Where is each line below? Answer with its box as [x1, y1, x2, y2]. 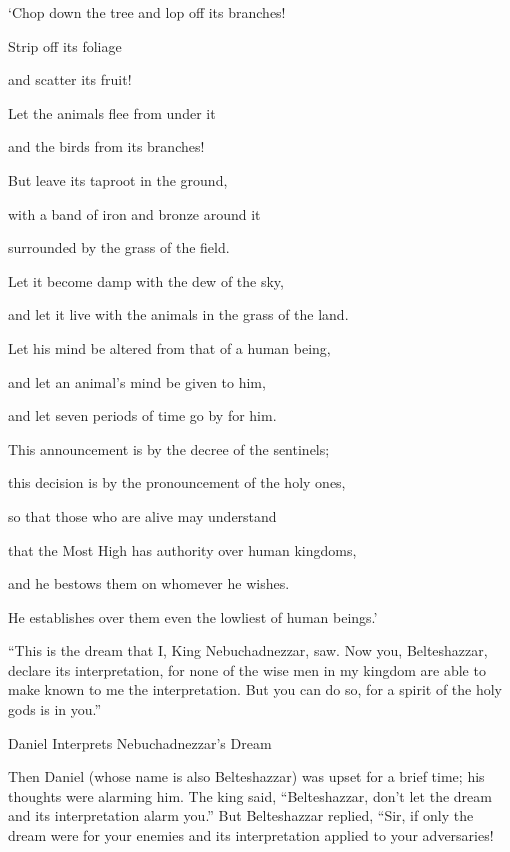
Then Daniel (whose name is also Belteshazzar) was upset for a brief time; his [8, 766, 485, 787]
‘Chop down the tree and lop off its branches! [8, 2, 286, 22]
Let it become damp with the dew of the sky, [8, 270, 284, 291]
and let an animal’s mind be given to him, [8, 371, 266, 392]
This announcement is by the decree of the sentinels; [8, 438, 330, 459]
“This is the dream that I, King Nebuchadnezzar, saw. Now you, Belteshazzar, [8, 640, 488, 661]
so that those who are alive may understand [8, 505, 277, 526]
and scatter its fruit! [8, 69, 132, 90]
